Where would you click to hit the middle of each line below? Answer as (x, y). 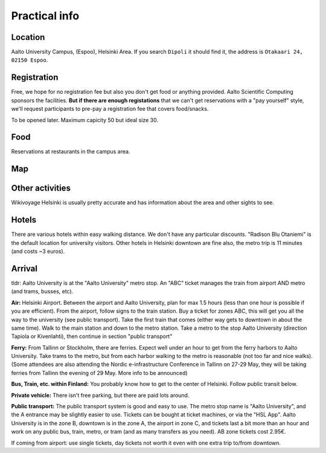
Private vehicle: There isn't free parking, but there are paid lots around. (100, 395)
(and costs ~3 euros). (38, 252)
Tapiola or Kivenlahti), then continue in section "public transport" (92, 336)
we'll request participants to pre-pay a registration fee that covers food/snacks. (110, 109)
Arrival (24, 268)
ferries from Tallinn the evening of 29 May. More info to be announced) (99, 373)
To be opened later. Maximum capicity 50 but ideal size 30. (85, 120)
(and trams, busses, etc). (42, 292)
